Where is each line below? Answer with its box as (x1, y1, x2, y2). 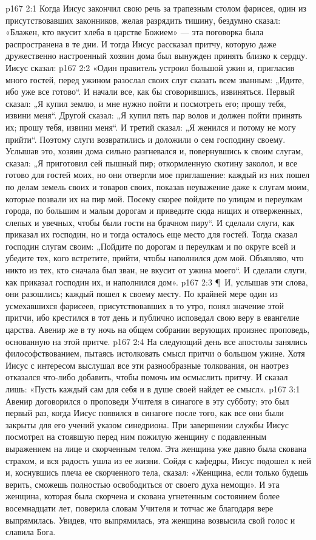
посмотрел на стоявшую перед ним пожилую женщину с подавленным (5, 430, 267, 443)
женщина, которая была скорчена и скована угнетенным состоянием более (5, 490, 280, 502)
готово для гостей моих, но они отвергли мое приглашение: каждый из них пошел (5, 168, 310, 181)
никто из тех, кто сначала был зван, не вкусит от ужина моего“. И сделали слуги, (5, 264, 307, 276)
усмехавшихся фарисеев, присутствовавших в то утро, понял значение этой (5, 299, 284, 312)
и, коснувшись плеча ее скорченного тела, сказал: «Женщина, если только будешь (5, 466, 309, 479)
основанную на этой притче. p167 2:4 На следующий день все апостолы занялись (5, 335, 308, 347)
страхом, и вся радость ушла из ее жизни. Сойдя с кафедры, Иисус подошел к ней (5, 454, 311, 467)
